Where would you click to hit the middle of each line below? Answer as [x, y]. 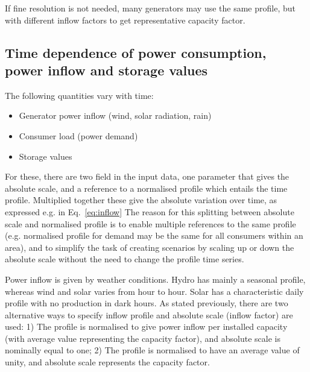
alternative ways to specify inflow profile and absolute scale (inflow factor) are [149, 314]
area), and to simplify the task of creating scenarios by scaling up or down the [150, 247]
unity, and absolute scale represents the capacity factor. [107, 362]
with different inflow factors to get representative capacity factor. [125, 20]
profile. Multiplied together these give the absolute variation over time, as [141, 200]
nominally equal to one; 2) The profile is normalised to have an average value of [152, 350]
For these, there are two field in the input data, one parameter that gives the [147, 176]
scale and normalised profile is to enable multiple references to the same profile [150, 223]
